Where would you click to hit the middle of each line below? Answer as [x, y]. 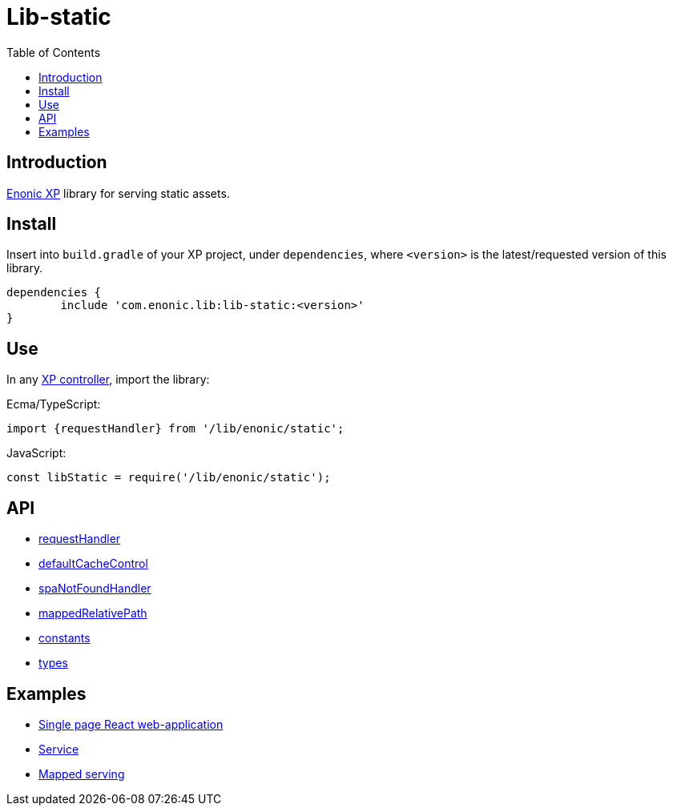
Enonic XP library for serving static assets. [118, 193]
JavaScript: [36, 453]
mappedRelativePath [93, 613]
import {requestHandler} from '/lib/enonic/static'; [175, 429]
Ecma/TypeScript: [54, 404]
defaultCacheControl [93, 564]
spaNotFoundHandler [95, 589]
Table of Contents [54, 52]
